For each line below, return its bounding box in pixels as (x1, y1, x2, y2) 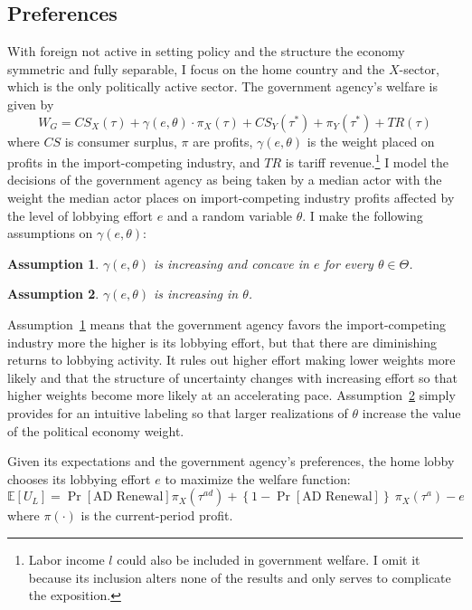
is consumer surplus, (64, 131, 177, 150)
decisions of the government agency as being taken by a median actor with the (7, 170, 442, 189)
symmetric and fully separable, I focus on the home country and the (7, 59, 385, 78)
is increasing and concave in (153, 253, 309, 272)
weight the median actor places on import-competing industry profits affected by (7, 188, 455, 207)
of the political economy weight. (7, 421, 184, 440)
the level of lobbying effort (7, 205, 154, 224)
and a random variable (166, 205, 293, 224)
